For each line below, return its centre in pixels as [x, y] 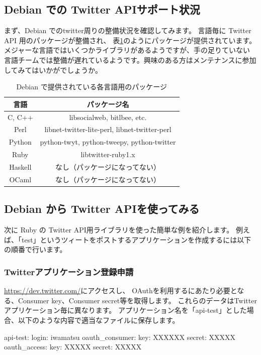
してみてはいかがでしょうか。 [53, 70]
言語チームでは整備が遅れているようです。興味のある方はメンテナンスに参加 [130, 60]
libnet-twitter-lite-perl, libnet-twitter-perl [108, 129]
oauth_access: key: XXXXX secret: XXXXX [73, 347]
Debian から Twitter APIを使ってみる [102, 209]
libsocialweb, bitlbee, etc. [108, 117]
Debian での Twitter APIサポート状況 [102, 9]
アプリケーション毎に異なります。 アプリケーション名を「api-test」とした [125, 310]
